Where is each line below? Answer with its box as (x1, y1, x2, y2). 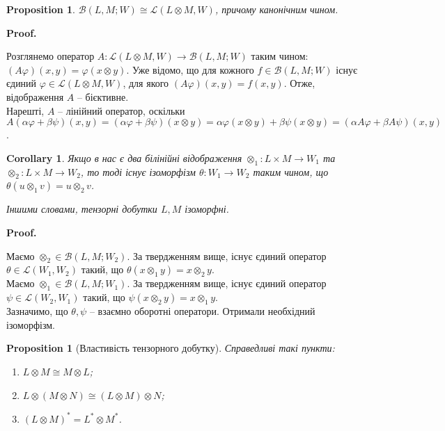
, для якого (123, 76, 169, 90)
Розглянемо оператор (6, 49, 95, 63)
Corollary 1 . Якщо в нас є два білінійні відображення (6, 150, 242, 165)
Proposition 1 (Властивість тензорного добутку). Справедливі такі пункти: (6, 341, 335, 355)
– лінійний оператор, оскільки (58, 103, 185, 117)
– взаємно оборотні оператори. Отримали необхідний (89, 304, 315, 318)
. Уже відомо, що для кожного (126, 62, 254, 76)
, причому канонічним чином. (214, 2, 338, 16)
